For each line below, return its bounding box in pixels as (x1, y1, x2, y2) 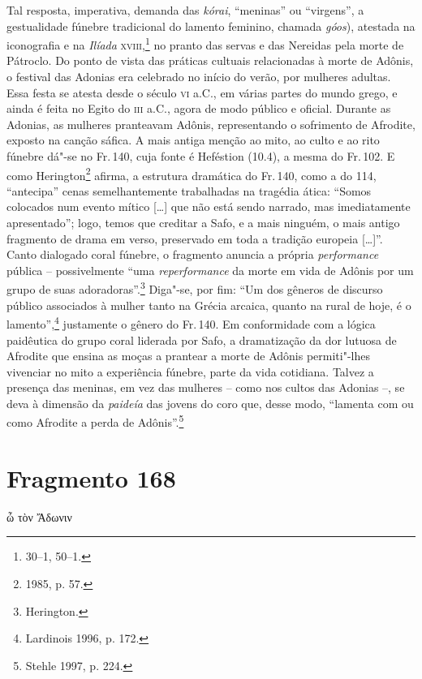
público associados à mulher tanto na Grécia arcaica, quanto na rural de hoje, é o (6, 296, 411, 313)
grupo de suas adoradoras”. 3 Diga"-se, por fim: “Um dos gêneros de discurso (6, 278, 383, 298)
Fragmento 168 (6, 461, 176, 494)
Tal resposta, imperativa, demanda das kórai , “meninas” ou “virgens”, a (6, 2, 364, 18)
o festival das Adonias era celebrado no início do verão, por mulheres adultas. (6, 68, 391, 85)
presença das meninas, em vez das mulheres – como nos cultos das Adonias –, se (6, 379, 405, 396)
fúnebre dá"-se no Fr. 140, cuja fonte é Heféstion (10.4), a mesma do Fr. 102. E (6, 148, 395, 164)
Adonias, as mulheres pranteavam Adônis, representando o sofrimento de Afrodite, (6, 115, 416, 132)
